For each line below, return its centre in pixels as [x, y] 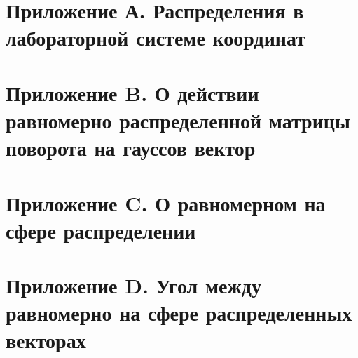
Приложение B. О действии [132, 92]
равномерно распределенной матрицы [178, 120]
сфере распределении [101, 230]
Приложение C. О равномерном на [166, 203]
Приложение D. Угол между [133, 285]
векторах [46, 340]
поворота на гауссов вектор [131, 148]
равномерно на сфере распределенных [179, 313]
